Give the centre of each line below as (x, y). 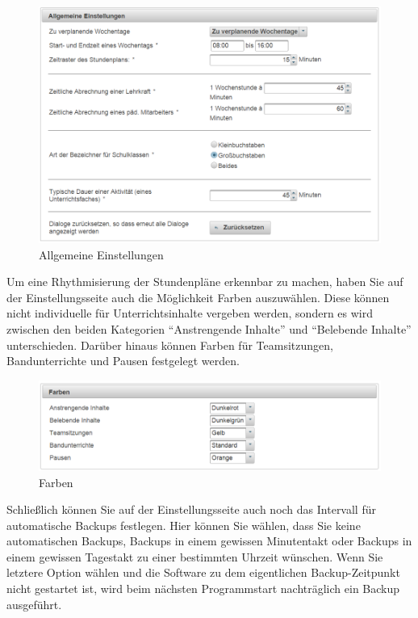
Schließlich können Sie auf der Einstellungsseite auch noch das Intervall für (191, 509)
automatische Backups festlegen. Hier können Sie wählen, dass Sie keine (184, 525)
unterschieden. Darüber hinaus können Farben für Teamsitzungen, (170, 345)
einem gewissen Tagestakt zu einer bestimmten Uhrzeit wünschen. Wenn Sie (195, 556)
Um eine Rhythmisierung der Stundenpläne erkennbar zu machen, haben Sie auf (205, 282)
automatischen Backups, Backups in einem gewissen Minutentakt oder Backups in (209, 541)
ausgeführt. (34, 604)
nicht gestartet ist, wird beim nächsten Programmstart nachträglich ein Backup (203, 589)
